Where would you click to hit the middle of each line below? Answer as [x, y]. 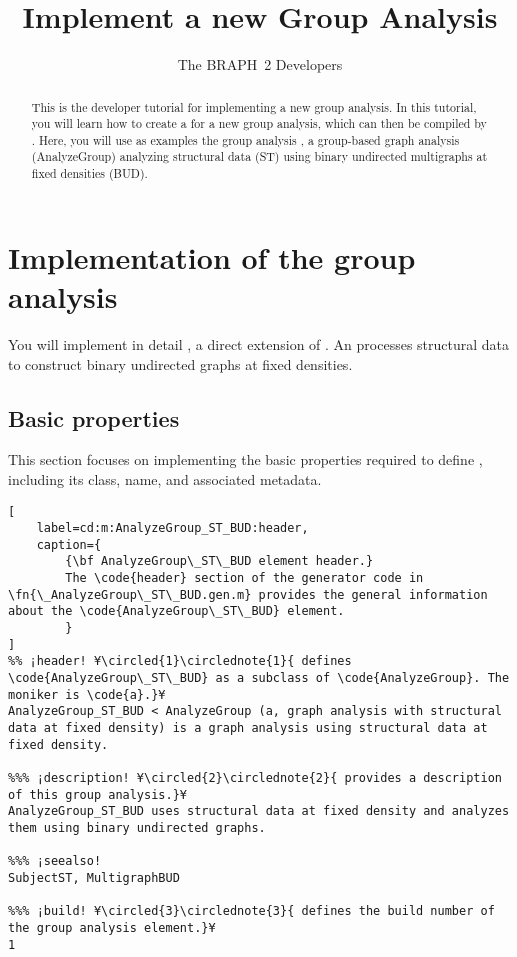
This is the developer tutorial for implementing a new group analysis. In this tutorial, [254, 106]
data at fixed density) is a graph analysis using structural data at [248, 728]
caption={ [69, 544]
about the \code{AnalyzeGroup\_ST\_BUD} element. [176, 611]
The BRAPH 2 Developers [260, 64]
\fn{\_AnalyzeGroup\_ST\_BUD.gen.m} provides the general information [248, 594]
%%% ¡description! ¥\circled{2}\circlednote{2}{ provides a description [255, 778]
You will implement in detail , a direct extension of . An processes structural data [259, 343]
